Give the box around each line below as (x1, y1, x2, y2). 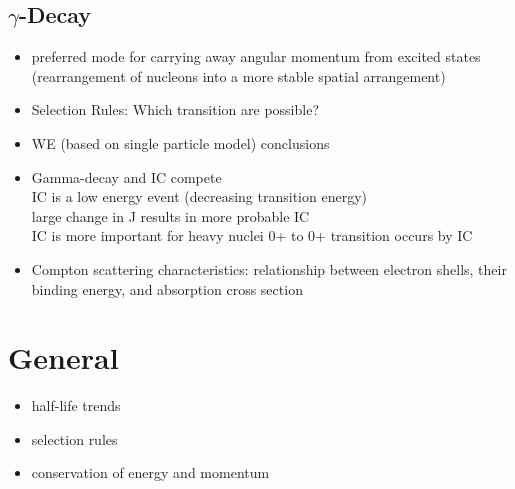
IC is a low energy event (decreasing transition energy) (31, 186, 367, 207)
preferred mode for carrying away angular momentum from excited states (31, 46, 481, 67)
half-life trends (31, 395, 121, 416)
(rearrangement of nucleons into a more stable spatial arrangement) (31, 65, 446, 86)
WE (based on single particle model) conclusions (31, 132, 330, 153)
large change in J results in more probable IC (31, 205, 310, 226)
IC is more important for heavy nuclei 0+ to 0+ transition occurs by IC (31, 225, 473, 246)
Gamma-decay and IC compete (31, 166, 222, 187)
